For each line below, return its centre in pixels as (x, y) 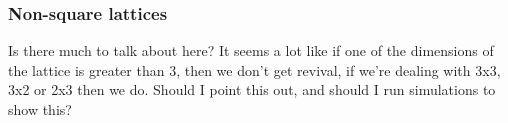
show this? (40, 109)
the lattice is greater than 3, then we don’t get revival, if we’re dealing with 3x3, (254, 69)
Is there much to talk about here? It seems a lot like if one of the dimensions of (251, 50)
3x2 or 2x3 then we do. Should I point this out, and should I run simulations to (252, 89)
